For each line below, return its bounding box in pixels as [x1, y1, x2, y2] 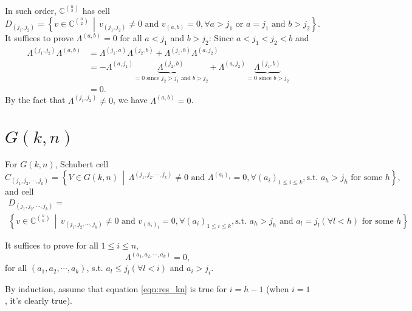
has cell [82, 4, 110, 17]
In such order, [5, 4, 57, 17]
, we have [112, 93, 148, 106]
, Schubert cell [55, 158, 109, 170]
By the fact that [5, 93, 66, 106]
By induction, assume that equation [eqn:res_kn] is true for [5, 282, 227, 295]
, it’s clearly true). [5, 294, 72, 307]
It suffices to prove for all [5, 239, 98, 252]
